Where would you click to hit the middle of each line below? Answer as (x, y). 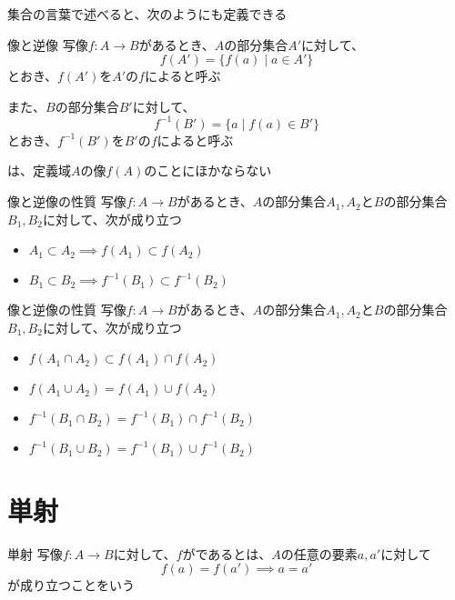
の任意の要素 (319, 553)
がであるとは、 (227, 553)
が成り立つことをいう (71, 585)
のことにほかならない (208, 170)
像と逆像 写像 (48, 44)
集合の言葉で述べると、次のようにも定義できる (147, 14)
